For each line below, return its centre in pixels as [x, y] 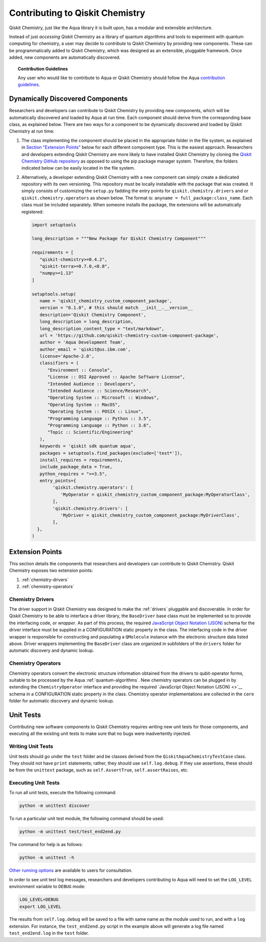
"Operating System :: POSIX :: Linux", [96, 412]
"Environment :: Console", [80, 370]
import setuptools [54, 225]
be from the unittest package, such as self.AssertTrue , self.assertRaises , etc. [99, 770]
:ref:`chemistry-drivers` [45, 579]
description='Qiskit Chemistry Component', [93, 315]
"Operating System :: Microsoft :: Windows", [103, 398]
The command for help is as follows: [46, 845]
